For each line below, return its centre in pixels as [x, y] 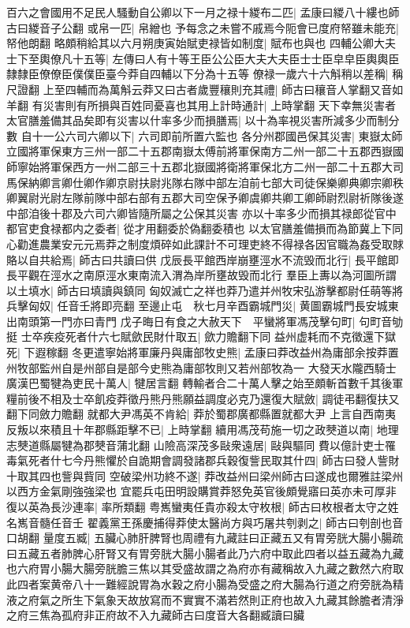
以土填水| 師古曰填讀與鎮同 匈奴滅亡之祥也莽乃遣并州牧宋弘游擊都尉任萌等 [199, 290]
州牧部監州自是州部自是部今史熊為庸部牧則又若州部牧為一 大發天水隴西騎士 [201, 367]
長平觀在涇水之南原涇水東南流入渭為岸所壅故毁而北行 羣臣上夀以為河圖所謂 [201, 275]
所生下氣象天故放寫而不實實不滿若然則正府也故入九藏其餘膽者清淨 [232, 599]
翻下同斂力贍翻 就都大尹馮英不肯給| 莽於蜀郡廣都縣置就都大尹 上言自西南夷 [201, 414]
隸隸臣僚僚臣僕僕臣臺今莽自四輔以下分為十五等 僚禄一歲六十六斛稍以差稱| [198, 74]
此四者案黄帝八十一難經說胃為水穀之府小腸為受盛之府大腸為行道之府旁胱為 [199, 583]
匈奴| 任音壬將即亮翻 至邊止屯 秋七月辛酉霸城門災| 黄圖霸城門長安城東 [213, 306]
